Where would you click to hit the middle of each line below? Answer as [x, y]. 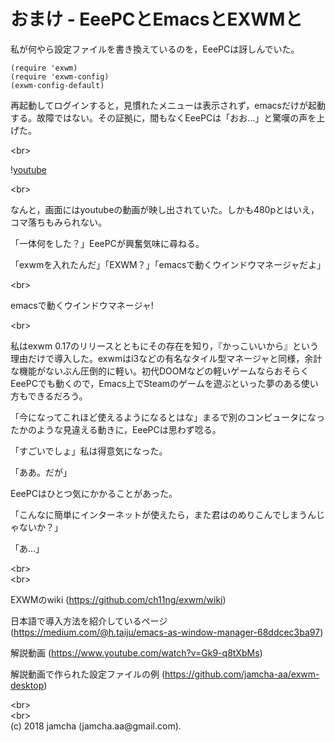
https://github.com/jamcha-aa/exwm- [242, 674]
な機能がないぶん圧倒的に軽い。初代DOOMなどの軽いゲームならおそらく [160, 371]
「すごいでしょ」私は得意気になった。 [89, 451]
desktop [27, 685]
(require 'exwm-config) [60, 76]
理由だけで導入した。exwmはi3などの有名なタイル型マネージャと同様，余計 [166, 358]
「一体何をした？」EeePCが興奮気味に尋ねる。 [107, 243]
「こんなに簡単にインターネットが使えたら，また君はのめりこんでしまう [159, 514]
